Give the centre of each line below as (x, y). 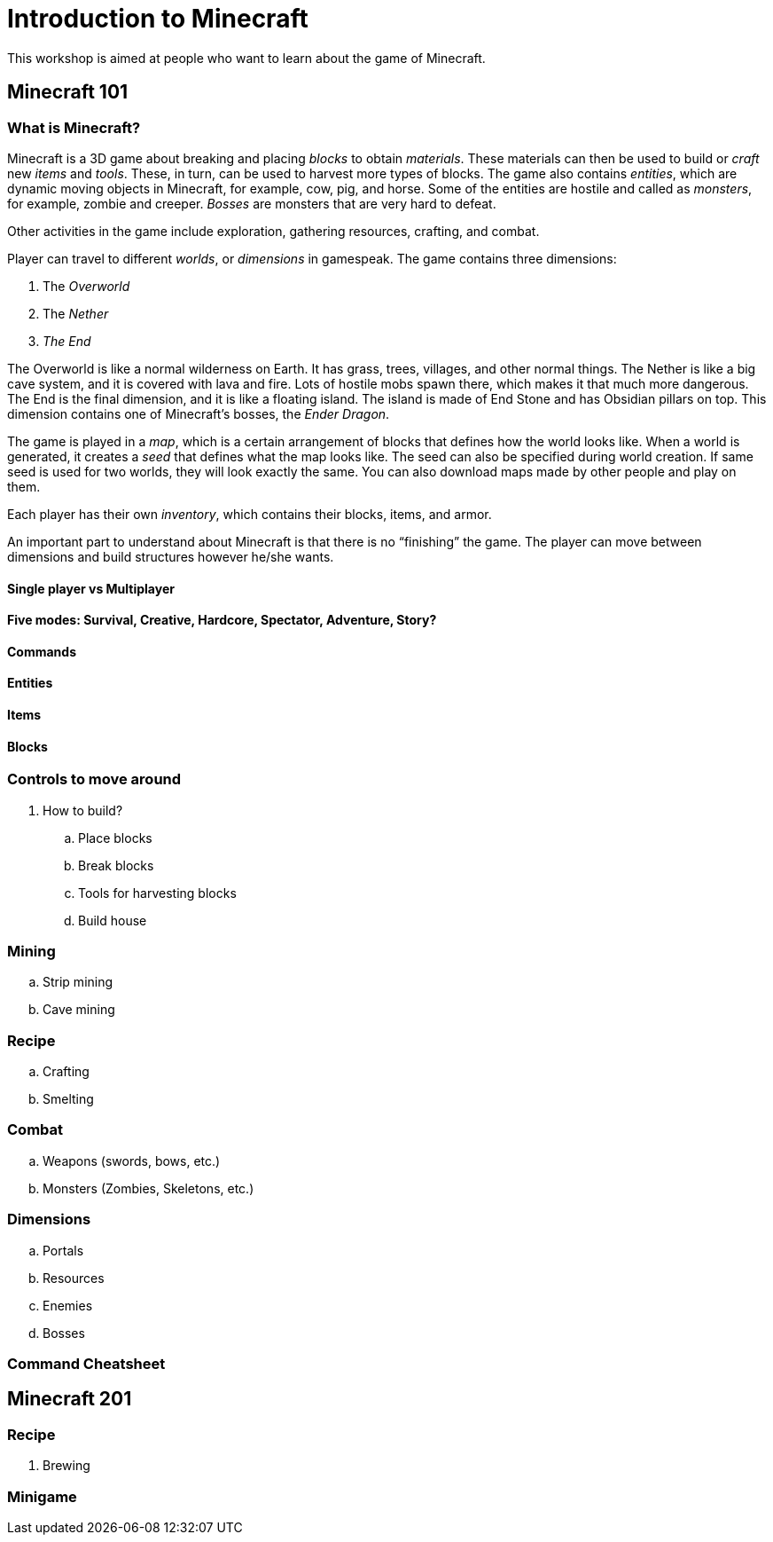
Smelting (68, 1099)
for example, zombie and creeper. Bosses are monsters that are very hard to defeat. (252, 203)
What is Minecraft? (74, 127)
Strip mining (78, 982)
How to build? (83, 810)
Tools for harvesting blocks (157, 893)
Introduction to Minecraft (158, 19)
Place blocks (115, 838)
